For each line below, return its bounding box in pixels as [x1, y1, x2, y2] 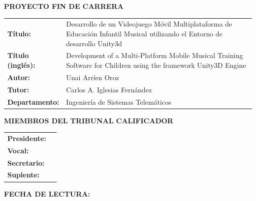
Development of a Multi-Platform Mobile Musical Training [66, 50, 243, 60]
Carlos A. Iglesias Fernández [66, 84, 152, 94]
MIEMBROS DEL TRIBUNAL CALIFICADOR [4, 115, 173, 125]
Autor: [7, 72, 31, 82]
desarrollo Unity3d [66, 38, 122, 48]
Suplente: [7, 170, 40, 180]
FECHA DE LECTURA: [4, 188, 90, 199]
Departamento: [7, 96, 60, 107]
